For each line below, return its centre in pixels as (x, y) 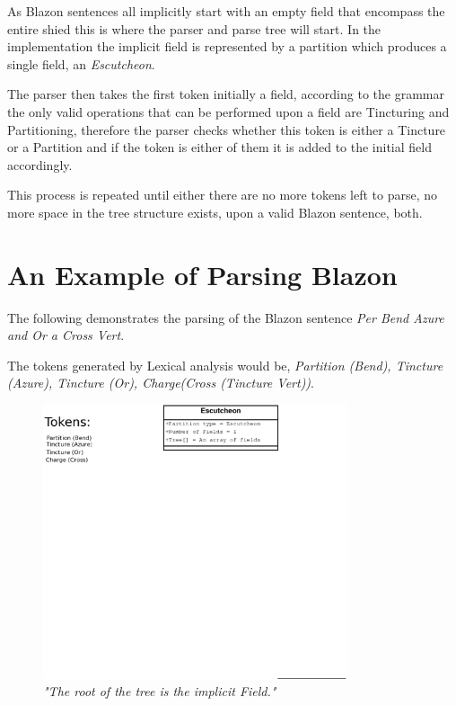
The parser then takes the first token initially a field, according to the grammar (226, 94)
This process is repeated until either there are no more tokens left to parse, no (223, 195)
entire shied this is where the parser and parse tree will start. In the (194, 28)
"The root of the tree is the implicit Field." (160, 691)
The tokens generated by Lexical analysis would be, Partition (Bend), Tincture (225, 365)
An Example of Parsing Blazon (202, 274)
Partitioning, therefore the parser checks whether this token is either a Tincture (227, 129)
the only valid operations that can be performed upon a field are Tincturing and (228, 111)
